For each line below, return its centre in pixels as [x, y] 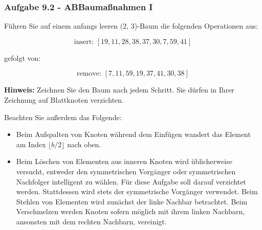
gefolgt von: [23, 57]
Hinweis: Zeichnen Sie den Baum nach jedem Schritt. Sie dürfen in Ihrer [119, 90]
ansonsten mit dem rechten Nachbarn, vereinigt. [91, 221]
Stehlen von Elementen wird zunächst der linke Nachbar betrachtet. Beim [132, 201]
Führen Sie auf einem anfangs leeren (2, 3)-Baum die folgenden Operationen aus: [131, 26]
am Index [31, 144]
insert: [84, 42]
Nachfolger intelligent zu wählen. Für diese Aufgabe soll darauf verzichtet [131, 181]
